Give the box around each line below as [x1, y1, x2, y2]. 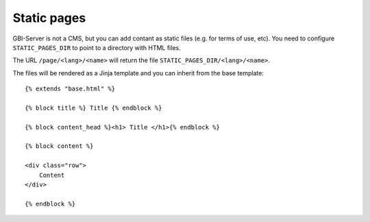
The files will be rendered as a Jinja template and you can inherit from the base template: [12, 69, 264, 77]
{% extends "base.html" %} [25, 85, 116, 92]
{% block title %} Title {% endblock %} [25, 103, 162, 112]
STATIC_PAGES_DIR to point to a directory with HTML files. [12, 43, 181, 51]
